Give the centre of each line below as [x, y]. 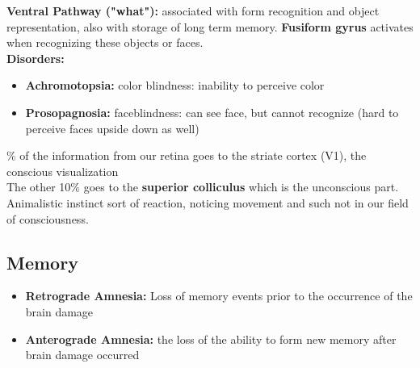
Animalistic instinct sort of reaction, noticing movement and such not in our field [208, 202]
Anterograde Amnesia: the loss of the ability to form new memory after [211, 339]
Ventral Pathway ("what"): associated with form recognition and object [193, 10]
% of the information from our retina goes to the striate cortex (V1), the [187, 155]
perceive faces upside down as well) [112, 128]
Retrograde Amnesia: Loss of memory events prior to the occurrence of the [219, 296]
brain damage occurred [82, 355]
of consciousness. [48, 218]
